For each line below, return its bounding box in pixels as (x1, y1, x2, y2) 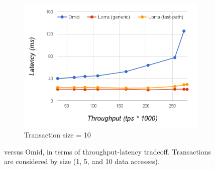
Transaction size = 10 (24, 129, 91, 140)
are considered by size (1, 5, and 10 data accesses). (4, 156, 160, 166)
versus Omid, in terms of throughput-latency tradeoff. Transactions (4, 146, 211, 156)
